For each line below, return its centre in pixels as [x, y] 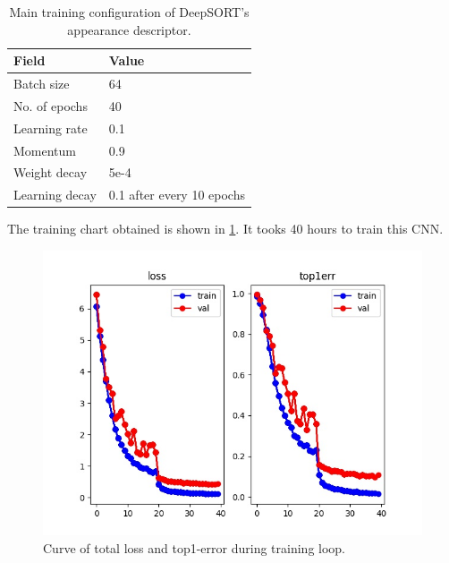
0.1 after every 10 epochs [177, 195]
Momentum [45, 150]
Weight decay [51, 172]
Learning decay [55, 195]
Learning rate [51, 128]
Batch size [42, 84]
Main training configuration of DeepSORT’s [129, 12]
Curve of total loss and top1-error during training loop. [195, 547]
